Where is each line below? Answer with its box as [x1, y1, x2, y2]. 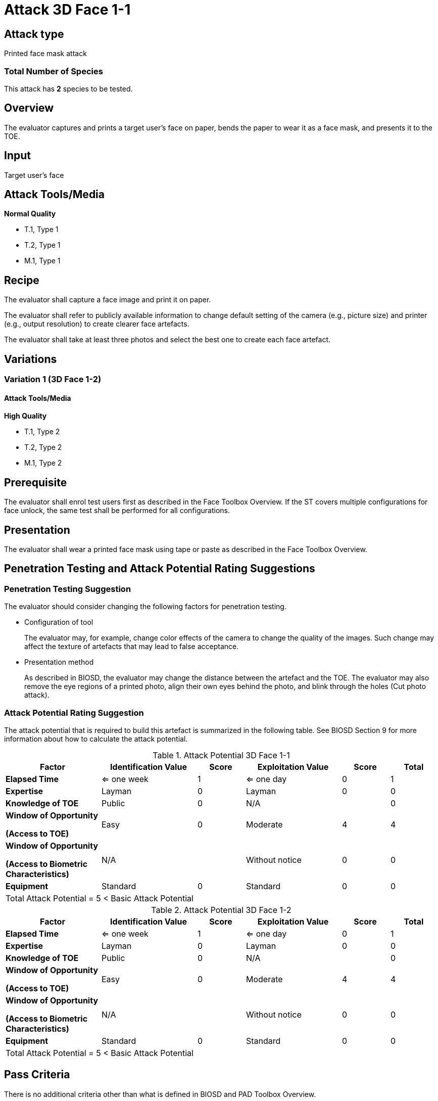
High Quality [4, 411, 47, 421]
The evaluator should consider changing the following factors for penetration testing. [4, 602, 286, 611]
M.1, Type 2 [24, 458, 62, 468]
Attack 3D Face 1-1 [4, 1, 131, 18]
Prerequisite [4, 476, 67, 489]
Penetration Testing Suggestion [4, 583, 131, 594]
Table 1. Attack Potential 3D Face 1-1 [153, 750, 290, 761]
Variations [4, 352, 57, 365]
